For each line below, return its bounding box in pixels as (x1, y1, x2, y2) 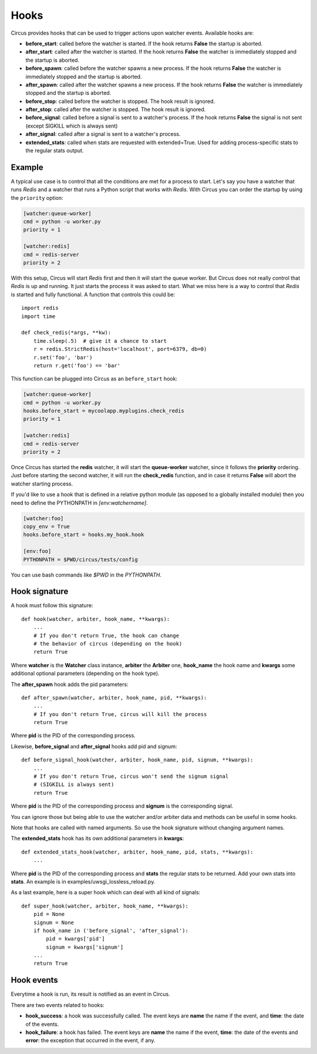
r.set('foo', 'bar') (33, 354, 93, 361)
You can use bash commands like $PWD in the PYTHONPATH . (11, 571, 162, 578)
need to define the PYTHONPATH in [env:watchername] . (11, 499, 148, 506)
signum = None (33, 919, 75, 926)
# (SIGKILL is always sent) (33, 781, 114, 788)
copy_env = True (23, 523, 70, 530)
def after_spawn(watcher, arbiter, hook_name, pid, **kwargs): (21, 694, 207, 701)
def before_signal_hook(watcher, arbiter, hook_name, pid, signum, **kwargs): (21, 757, 254, 764)
